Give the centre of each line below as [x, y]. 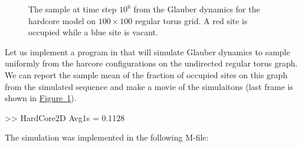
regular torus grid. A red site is [191, 20]
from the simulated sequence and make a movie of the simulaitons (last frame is [149, 86]
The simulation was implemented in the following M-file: [107, 137]
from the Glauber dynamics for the [197, 9]
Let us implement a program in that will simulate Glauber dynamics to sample [147, 51]
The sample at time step [73, 9]
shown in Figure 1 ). [41, 98]
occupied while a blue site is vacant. [93, 32]
